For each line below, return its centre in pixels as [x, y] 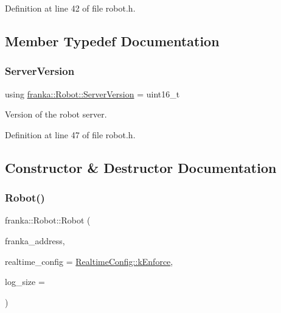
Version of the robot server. [56, 114]
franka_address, [35, 240]
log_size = [25, 282]
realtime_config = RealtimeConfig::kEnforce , [89, 261]
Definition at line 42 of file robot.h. [70, 8]
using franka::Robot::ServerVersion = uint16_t [92, 93]
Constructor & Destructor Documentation [141, 167]
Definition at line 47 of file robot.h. [70, 134]
